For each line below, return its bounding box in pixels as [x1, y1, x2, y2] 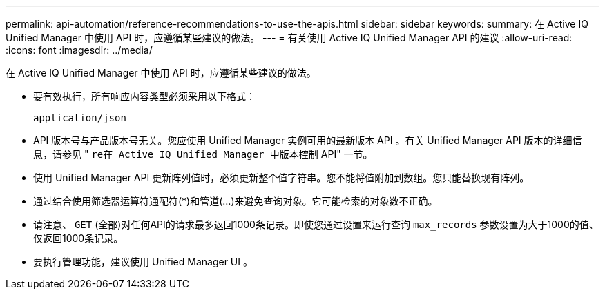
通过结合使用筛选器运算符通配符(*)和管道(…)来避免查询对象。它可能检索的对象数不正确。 [33, 195, 438, 207]
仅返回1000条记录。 [33, 232, 124, 244]
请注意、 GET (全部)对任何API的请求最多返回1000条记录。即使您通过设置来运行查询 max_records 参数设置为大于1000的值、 [33, 218, 599, 230]
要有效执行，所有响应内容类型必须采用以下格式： [33, 90, 256, 102]
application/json [33, 112, 126, 123]
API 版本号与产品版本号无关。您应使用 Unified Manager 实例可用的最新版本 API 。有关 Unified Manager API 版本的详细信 [33, 134, 582, 146]
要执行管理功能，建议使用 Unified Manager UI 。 [33, 256, 253, 267]
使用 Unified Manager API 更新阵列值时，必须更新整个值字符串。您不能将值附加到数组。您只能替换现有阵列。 [33, 172, 530, 183]
